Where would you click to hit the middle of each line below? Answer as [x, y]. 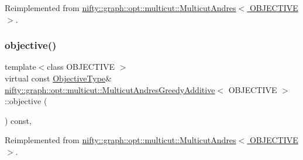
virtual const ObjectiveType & [58, 78]
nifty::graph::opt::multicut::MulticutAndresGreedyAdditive [110, 89]
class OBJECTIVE [81, 67]
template [20, 67]
